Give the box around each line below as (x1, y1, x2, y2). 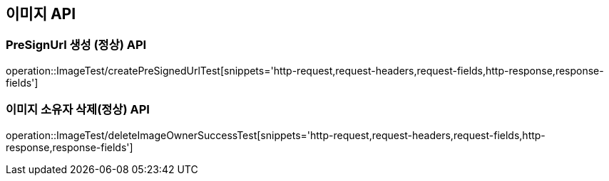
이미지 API (6, 5, 76, 23)
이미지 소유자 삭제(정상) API (6, 102, 150, 117)
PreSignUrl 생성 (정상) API (6, 38, 147, 53)
